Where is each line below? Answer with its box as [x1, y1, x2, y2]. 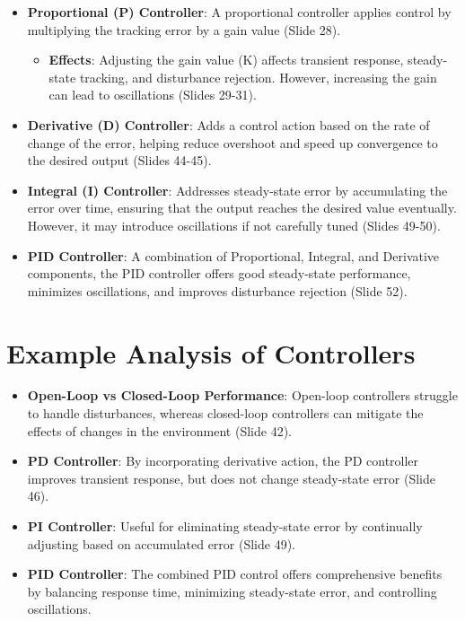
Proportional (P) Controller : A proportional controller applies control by [27, 3, 452, 21]
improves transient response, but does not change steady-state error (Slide [27, 468, 435, 487]
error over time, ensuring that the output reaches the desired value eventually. [27, 198, 457, 217]
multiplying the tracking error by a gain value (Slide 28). [27, 20, 341, 39]
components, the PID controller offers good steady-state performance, [27, 264, 411, 283]
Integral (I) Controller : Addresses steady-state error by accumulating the [27, 180, 448, 199]
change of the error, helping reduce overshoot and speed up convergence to [27, 133, 438, 152]
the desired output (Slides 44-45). [27, 151, 212, 170]
